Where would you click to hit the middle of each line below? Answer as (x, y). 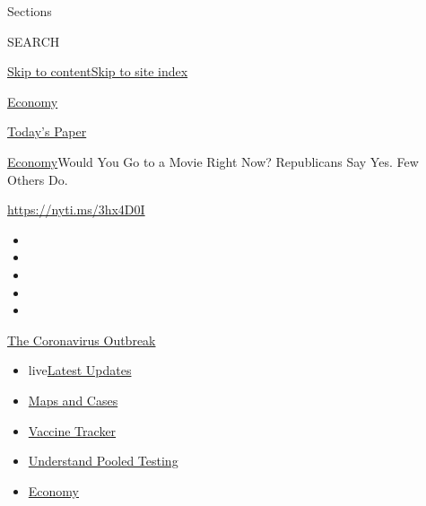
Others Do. (38, 179)
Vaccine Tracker (72, 430)
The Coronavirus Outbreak (82, 340)
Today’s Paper (47, 131)
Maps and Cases (73, 400)
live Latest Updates (80, 370)
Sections (30, 11)
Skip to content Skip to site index (98, 71)
